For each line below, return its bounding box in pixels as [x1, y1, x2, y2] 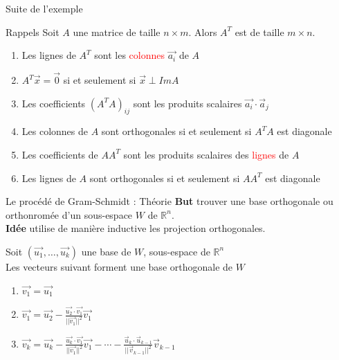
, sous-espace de [143, 244, 210, 258]
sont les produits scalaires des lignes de [123, 147, 289, 161]
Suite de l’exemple [6, 1, 83, 15]
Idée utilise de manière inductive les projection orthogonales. [6, 221, 266, 235]
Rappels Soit [6, 24, 59, 39]
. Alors [188, 24, 217, 39]
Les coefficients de [21, 147, 98, 161]
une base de [81, 244, 131, 258]
